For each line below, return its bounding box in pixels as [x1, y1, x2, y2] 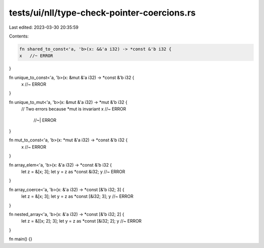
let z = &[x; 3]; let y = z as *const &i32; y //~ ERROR [21, 169, 126, 174]
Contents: [9, 33, 29, 39]
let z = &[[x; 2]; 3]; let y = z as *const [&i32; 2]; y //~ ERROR [21, 218, 142, 224]
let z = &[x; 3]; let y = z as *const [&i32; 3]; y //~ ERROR [21, 193, 134, 199]
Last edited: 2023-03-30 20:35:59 [9, 24, 79, 30]
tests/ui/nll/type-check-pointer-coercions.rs [9, 7, 196, 18]
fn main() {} [9, 236, 33, 242]
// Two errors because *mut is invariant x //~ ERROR [21, 106, 127, 112]
